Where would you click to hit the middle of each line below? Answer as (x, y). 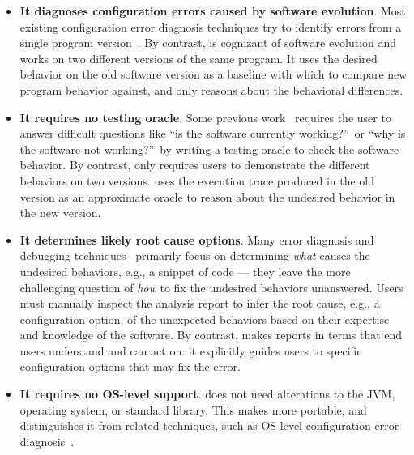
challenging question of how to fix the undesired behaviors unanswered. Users (211, 287)
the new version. (60, 213)
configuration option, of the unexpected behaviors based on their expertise (205, 319)
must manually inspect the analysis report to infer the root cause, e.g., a (200, 303)
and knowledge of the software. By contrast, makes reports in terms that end (211, 335)
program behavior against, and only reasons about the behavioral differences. (211, 89)
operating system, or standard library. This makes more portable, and (193, 409)
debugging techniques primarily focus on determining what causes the (195, 255)
